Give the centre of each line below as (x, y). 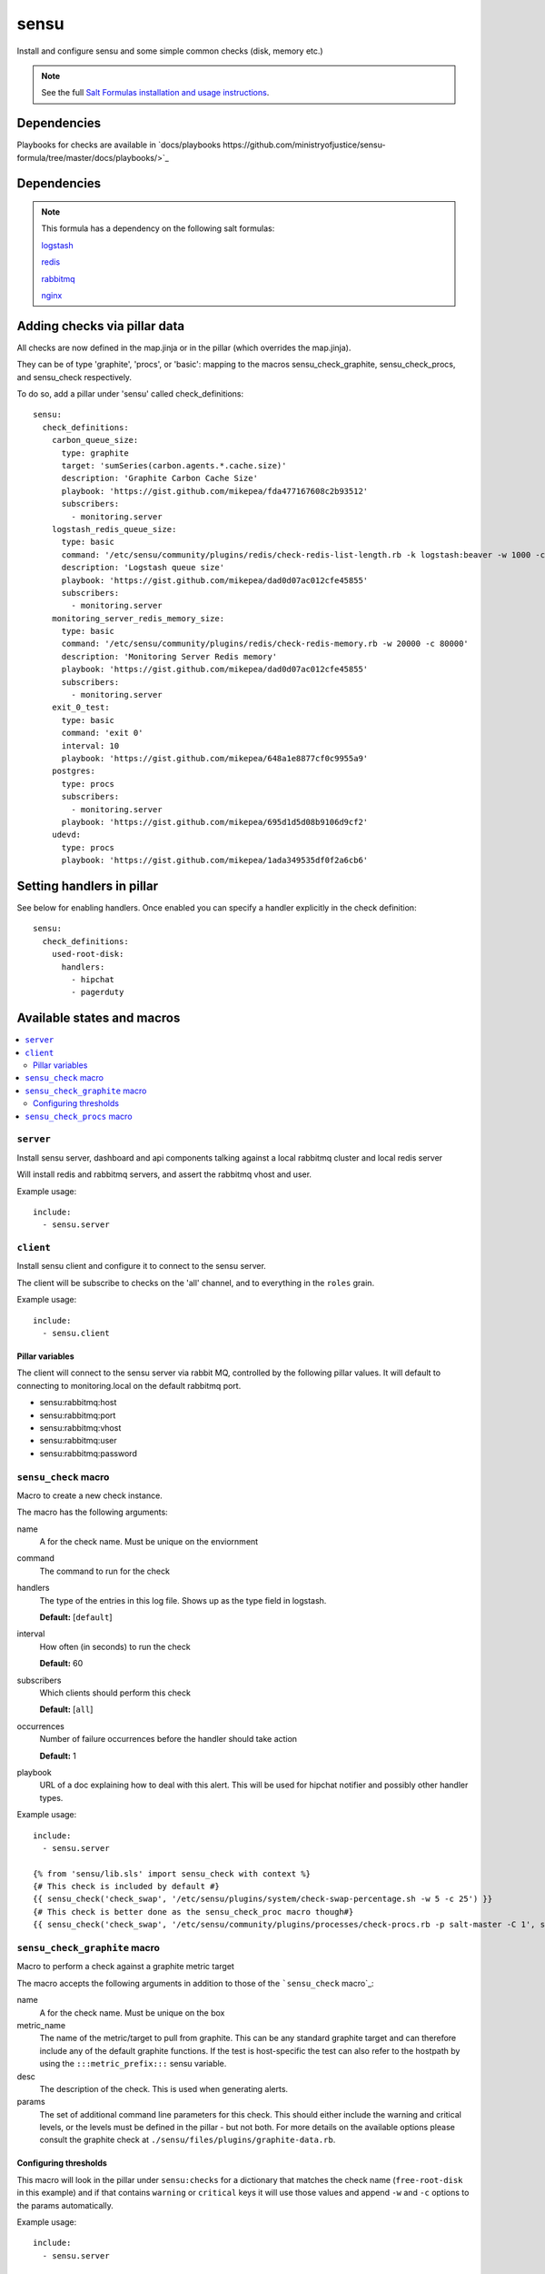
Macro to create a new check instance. (89, 1495)
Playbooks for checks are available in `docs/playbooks (119, 145)
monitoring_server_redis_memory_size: (138, 618)
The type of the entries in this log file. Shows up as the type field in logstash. (183, 1600)
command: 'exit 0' (102, 733)
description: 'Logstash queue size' (143, 568)
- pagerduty (98, 992)
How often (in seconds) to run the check (115, 1646)
